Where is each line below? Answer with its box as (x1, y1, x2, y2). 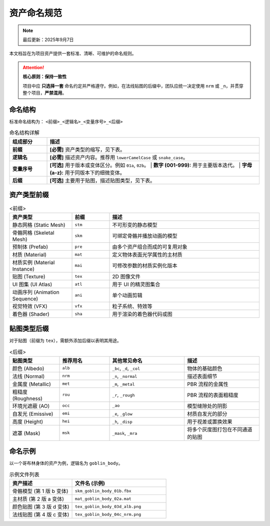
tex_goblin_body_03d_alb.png (75, 503, 141, 509)
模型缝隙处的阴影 (187, 402, 227, 409)
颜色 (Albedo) (12, 365, 44, 372)
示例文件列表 (9, 471, 40, 478)
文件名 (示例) (75, 480, 105, 487)
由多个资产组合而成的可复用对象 (112, 243, 187, 250)
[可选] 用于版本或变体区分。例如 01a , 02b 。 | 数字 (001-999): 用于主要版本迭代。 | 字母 (49, 162, 252, 169)
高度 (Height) (12, 418, 43, 425)
